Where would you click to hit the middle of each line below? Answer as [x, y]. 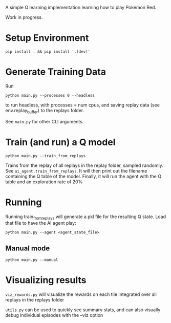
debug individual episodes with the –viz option [54, 315]
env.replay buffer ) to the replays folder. [45, 111]
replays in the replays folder [35, 300]
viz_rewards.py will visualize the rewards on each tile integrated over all [81, 294]
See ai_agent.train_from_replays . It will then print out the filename [76, 170]
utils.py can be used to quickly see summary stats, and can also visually [83, 310]
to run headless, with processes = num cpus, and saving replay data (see [83, 105]
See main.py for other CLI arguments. [45, 121]
